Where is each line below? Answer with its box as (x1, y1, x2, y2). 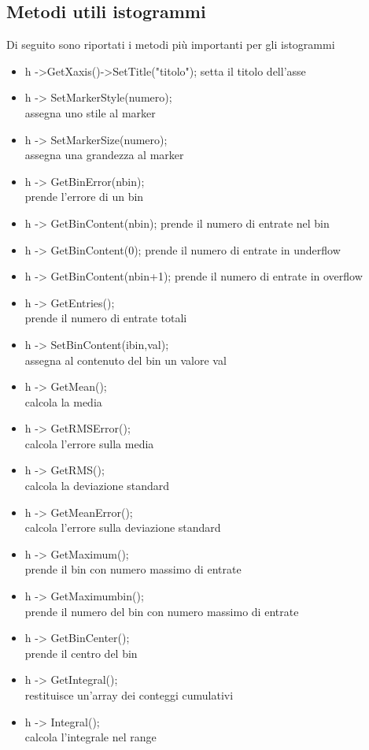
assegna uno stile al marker (24, 104, 156, 121)
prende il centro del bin (24, 644, 138, 661)
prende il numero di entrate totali (24, 310, 187, 326)
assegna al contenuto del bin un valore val (24, 351, 227, 368)
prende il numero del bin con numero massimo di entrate (24, 603, 299, 619)
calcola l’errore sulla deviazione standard (24, 519, 221, 536)
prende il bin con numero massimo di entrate (24, 561, 242, 577)
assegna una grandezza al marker (24, 147, 184, 163)
